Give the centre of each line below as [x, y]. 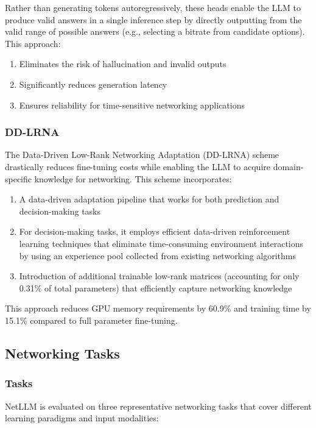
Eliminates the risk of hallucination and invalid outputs [123, 64]
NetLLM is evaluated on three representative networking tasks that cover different [158, 406]
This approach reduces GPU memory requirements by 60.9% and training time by [158, 308]
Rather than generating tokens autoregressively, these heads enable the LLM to [153, 7]
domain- [288, 166]
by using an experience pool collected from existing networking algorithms [158, 255]
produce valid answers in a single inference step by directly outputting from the [153, 19]
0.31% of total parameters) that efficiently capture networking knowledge [156, 287]
